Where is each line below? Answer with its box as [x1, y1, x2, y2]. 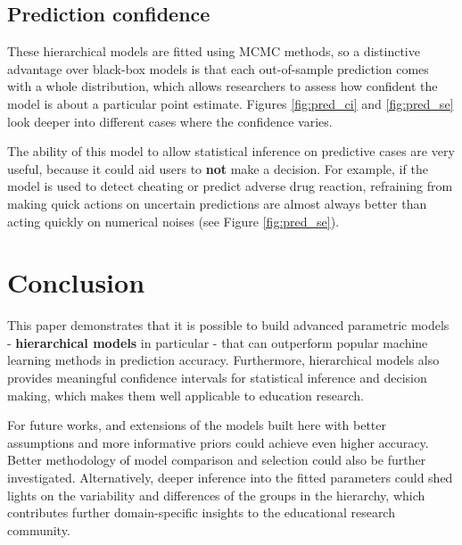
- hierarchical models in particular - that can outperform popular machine [7, 333, 428, 351]
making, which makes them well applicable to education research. [7, 385, 364, 404]
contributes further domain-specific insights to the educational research [7, 503, 395, 522]
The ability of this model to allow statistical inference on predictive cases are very [7, 142, 455, 161]
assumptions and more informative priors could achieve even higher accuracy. [7, 433, 429, 451]
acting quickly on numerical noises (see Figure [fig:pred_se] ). [7, 211, 340, 230]
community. [7, 520, 70, 539]
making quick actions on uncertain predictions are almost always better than [7, 194, 427, 212]
